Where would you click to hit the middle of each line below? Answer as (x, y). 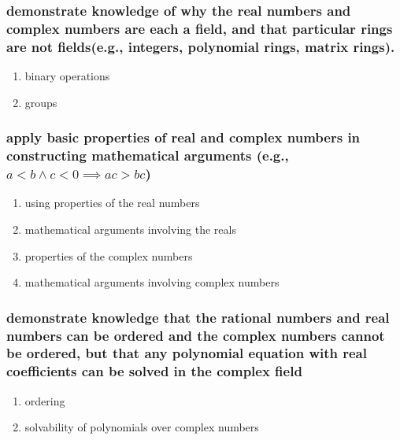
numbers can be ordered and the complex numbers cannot (196, 335)
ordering (45, 400)
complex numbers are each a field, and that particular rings (200, 28)
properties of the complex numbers (109, 255)
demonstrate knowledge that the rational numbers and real (198, 317)
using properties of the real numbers (112, 203)
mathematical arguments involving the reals (130, 229)
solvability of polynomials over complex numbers (142, 427)
